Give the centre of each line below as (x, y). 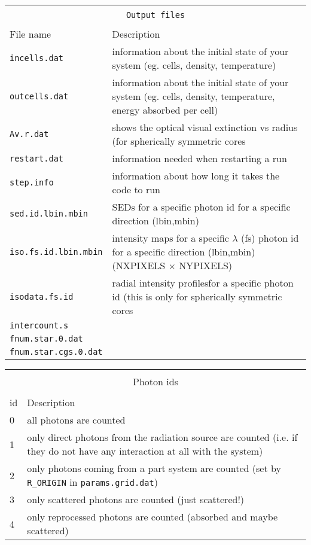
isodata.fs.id (42, 296)
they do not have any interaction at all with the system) (145, 451)
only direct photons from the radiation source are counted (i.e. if (162, 437)
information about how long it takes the (196, 176)
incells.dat (37, 58)
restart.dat (37, 158)
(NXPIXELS (139, 265)
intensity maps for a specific (170, 238)
